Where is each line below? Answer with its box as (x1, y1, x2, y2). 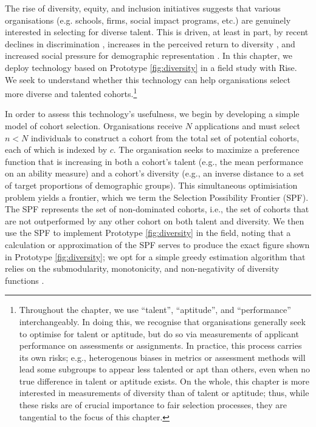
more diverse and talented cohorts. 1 (5, 86, 137, 99)
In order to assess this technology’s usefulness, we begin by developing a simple (5, 107, 300, 120)
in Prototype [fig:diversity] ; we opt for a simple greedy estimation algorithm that (5, 250, 306, 263)
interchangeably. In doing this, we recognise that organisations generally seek (19, 315, 306, 328)
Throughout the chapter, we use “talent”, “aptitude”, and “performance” (19, 303, 291, 316)
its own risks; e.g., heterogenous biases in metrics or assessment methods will (19, 351, 306, 363)
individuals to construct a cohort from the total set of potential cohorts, (30, 131, 300, 144)
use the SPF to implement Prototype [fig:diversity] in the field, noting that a (5, 226, 291, 239)
